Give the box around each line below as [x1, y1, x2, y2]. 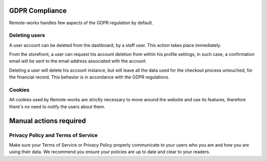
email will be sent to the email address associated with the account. [9, 58, 147, 64]
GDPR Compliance [9, 6, 67, 15]
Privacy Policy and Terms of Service [9, 131, 98, 138]
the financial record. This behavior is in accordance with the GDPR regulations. [9, 74, 170, 80]
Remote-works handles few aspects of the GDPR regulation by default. [9, 20, 153, 26]
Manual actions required [9, 117, 86, 125]
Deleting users [9, 32, 45, 39]
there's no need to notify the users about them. [9, 104, 105, 110]
